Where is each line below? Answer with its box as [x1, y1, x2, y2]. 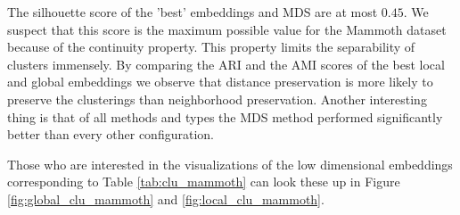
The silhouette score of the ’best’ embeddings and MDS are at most [7, 3, 378, 21]
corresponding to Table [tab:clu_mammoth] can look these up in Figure [7, 172, 400, 191]
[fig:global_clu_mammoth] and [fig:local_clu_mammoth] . [7, 189, 324, 208]
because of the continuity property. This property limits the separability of [7, 37, 415, 56]
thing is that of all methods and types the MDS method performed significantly [7, 107, 443, 126]
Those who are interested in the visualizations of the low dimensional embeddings [7, 154, 453, 173]
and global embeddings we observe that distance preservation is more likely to [7, 72, 433, 91]
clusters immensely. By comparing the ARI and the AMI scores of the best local [7, 54, 445, 73]
